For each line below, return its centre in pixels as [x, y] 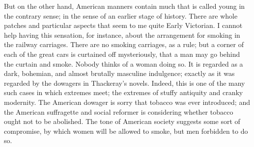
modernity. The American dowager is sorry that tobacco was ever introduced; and [127, 102]
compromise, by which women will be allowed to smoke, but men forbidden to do [126, 131]
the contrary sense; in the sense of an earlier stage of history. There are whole [121, 15]
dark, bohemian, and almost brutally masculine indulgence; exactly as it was [119, 73]
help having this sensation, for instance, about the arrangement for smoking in [122, 35]
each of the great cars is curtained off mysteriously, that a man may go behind [122, 54]
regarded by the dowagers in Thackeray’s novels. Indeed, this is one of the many [125, 83]
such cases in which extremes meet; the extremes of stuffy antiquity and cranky [124, 92]
